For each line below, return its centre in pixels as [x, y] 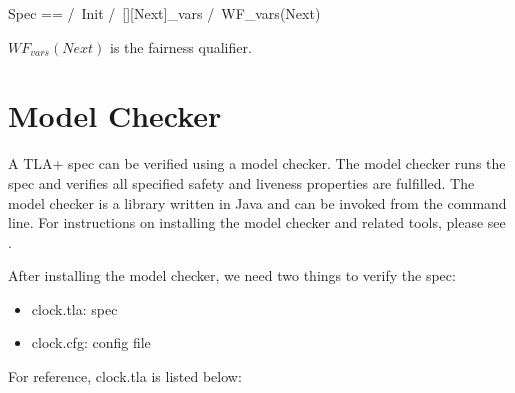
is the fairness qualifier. [180, 46]
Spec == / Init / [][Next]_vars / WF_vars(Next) [164, 13]
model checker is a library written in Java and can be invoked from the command [257, 202]
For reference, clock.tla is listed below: [125, 376]
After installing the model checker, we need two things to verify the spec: [232, 275]
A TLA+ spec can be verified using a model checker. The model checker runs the [257, 163]
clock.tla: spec [74, 308]
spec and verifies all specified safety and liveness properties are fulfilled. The [241, 182]
